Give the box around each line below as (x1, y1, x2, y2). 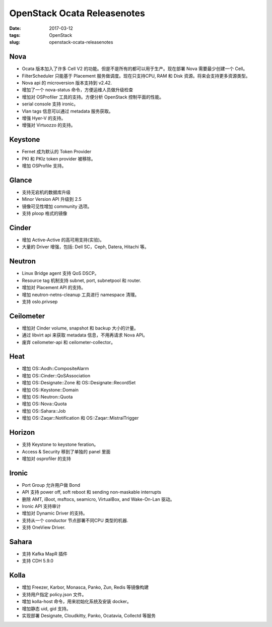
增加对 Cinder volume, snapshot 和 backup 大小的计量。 (22, 325, 139, 331)
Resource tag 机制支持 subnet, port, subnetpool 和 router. (22, 277, 141, 283)
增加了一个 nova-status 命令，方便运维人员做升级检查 (22, 87, 133, 93)
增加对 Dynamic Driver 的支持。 (22, 510, 88, 517)
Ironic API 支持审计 (22, 503, 61, 509)
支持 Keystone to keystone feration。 (22, 441, 99, 447)
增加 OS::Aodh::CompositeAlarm (22, 366, 89, 372)
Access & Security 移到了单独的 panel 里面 (22, 448, 111, 454)
